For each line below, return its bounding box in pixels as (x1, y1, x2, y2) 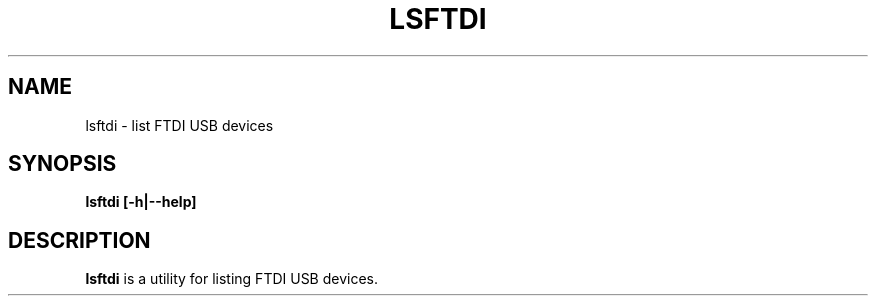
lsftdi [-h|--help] (85, 193, 197, 211)
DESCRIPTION (8, 227, 151, 253)
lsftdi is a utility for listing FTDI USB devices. (85, 270, 379, 288)
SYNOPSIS (8, 151, 117, 177)
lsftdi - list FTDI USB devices (85, 116, 274, 134)
